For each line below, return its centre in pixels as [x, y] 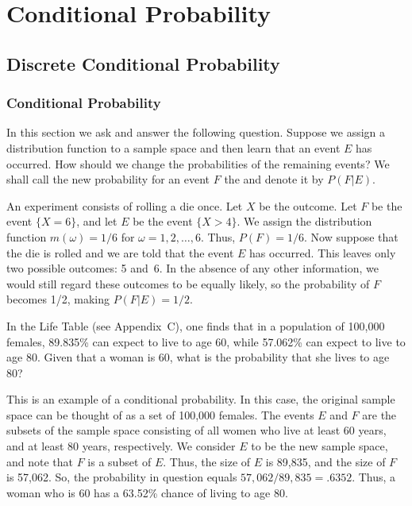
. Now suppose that [351, 236]
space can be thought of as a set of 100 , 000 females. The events [160, 414]
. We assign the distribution [304, 221]
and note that [40, 461]
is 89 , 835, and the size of [325, 461]
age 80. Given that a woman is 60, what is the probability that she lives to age [198, 357]
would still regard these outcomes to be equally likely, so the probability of [188, 283]
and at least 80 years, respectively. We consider [121, 446]
